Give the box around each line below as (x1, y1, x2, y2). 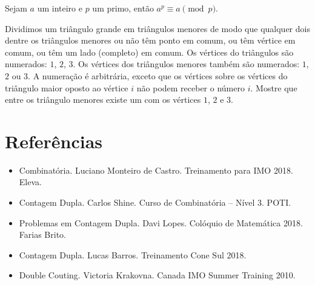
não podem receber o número (136, 81, 245, 94)
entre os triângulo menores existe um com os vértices (5, 93, 201, 106)
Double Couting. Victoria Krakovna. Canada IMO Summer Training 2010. (19, 269, 296, 281)
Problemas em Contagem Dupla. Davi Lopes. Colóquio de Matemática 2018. (19, 216, 303, 229)
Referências (5, 128, 103, 153)
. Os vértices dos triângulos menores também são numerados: (73, 57, 300, 70)
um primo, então (92, 2, 154, 14)
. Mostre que (250, 81, 297, 94)
